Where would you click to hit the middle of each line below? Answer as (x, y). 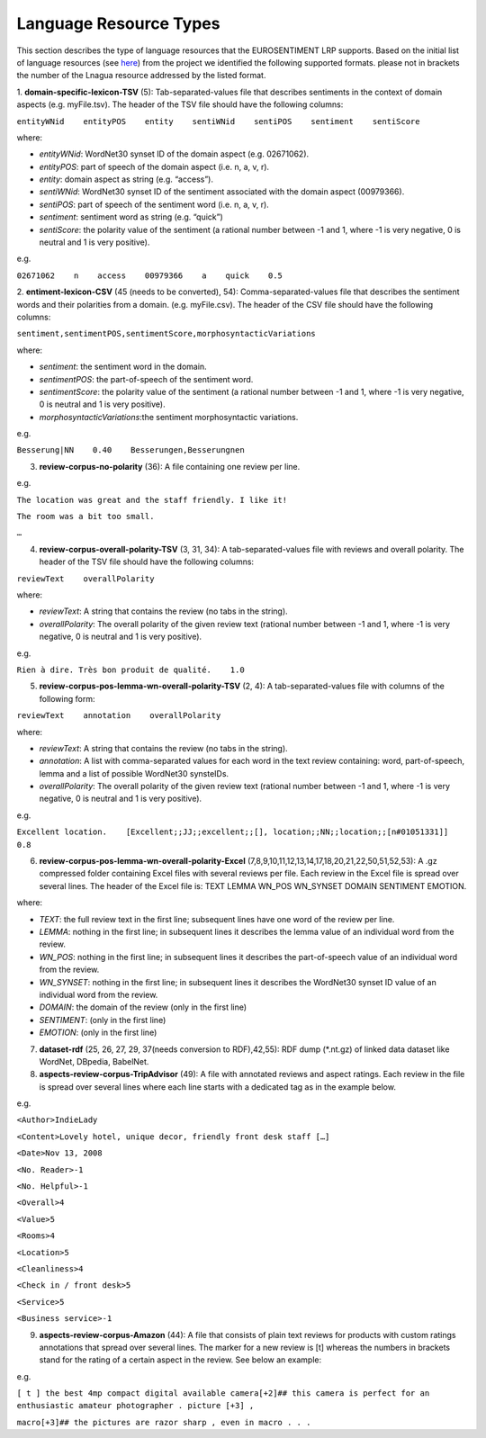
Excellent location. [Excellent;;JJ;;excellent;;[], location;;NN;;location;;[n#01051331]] (233, 832)
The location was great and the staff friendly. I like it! (152, 500)
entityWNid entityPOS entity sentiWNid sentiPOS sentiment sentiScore (218, 121)
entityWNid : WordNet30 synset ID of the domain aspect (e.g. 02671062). (174, 154)
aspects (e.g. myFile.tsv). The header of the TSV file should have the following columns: (180, 104)
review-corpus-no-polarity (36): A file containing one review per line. (170, 466)
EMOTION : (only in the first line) (98, 1033)
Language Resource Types (118, 23)
